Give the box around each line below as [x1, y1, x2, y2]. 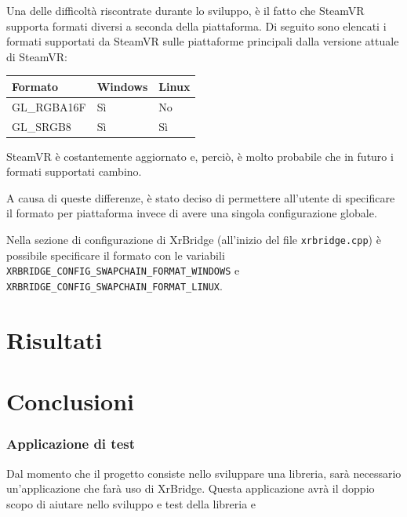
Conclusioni [6, 385, 134, 417]
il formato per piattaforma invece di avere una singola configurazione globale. [6, 205, 377, 221]
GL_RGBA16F [12, 98, 86, 115]
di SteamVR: [6, 48, 67, 64]
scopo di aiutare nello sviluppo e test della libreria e [6, 495, 256, 512]
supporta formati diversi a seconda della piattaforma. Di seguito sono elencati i [6, 17, 387, 34]
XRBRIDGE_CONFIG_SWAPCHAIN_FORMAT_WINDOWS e [6, 262, 240, 279]
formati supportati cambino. [6, 163, 142, 180]
